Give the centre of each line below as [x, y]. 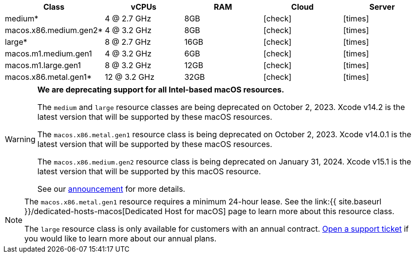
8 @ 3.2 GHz [128, 65]
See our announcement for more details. [111, 189]
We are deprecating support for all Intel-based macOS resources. [161, 90]
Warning [20, 139]
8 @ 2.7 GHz [128, 42]
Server [382, 7]
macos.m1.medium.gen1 [48, 54]
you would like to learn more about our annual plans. [121, 239]
